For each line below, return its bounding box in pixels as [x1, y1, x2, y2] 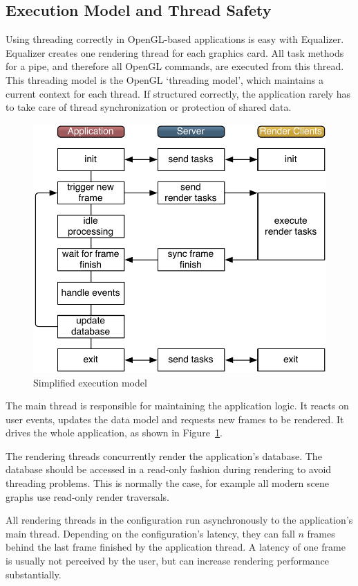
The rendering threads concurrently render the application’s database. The [6, 448, 322, 463]
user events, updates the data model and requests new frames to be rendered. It [6, 411, 344, 426]
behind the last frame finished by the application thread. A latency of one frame [6, 540, 346, 554]
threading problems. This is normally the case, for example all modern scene [6, 476, 330, 490]
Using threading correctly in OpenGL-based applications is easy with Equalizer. [6, 32, 344, 46]
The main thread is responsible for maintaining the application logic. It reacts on [6, 398, 349, 413]
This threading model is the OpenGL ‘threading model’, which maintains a [6, 72, 323, 87]
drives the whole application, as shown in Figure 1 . [6, 425, 223, 440]
